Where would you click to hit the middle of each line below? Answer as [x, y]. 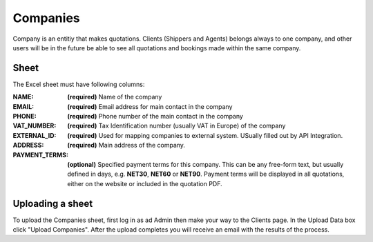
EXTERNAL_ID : [35, 135]
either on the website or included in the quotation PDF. [145, 183]
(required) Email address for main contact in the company [150, 106]
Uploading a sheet [53, 203]
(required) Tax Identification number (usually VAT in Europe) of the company [176, 126]
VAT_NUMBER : [35, 126]
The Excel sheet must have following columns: [79, 84]
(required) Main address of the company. [126, 145]
